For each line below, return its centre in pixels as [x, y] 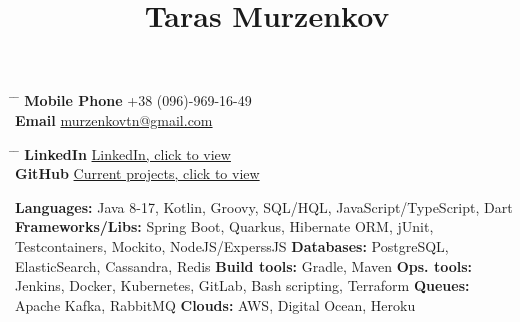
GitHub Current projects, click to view [137, 173]
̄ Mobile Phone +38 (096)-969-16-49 [133, 100]
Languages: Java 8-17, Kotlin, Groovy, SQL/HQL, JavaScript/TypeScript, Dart [264, 206]
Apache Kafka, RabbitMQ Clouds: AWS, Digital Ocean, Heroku [215, 304]
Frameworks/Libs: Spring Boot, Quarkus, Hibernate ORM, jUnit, [224, 226]
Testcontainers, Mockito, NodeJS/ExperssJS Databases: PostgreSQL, [232, 245]
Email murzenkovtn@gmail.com [114, 119]
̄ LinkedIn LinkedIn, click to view [123, 153]
